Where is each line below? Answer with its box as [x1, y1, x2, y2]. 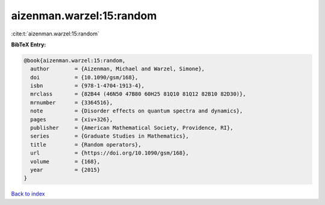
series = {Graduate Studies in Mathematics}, [30, 133, 189, 139]
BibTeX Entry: [11, 41, 46, 48]
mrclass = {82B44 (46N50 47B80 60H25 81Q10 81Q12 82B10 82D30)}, [30, 91, 246, 97]
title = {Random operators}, [30, 141, 141, 148]
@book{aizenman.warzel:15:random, [23, 57, 126, 64]
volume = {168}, [30, 158, 101, 165]
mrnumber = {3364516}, [30, 99, 113, 106]
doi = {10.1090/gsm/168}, [30, 74, 138, 81]
